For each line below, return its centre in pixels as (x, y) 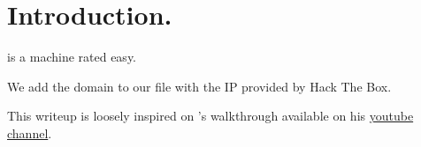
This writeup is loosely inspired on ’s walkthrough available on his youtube (210, 116)
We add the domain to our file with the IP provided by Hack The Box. (199, 86)
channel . (30, 132)
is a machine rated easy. (72, 57)
